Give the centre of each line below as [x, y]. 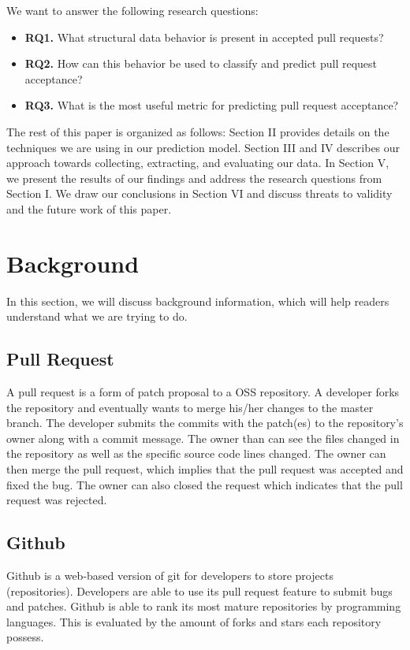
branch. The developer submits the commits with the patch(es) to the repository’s [205, 423]
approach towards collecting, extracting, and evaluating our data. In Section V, [198, 163]
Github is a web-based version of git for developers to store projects [170, 575]
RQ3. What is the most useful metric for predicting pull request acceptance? [212, 105]
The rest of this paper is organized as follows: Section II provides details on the [198, 131]
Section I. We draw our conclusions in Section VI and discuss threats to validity [199, 193]
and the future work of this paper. [89, 208]
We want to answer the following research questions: [132, 10]
